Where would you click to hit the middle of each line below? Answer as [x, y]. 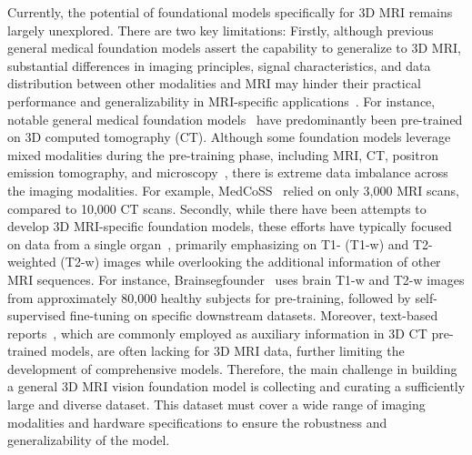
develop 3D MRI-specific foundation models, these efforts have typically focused [230, 226]
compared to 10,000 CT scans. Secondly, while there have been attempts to [217, 208]
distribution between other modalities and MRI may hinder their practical [214, 83]
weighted [32, 262]
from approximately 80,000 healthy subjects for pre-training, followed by [209, 297]
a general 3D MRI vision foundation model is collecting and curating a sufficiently [236, 386]
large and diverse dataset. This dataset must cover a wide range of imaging [216, 404]
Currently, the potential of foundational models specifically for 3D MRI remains [230, 12]
